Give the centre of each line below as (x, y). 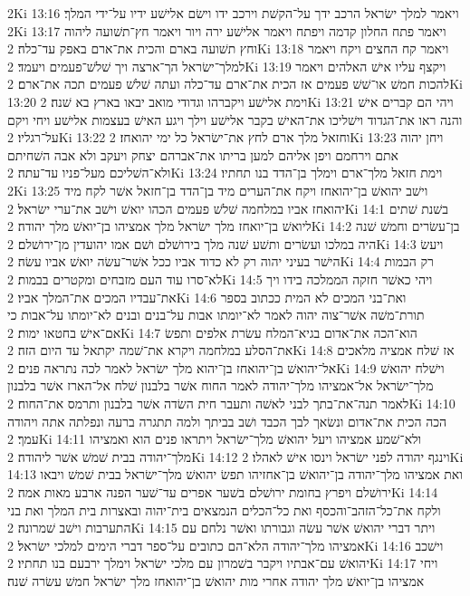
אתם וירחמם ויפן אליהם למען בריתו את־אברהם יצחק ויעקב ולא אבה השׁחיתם (203, 154)
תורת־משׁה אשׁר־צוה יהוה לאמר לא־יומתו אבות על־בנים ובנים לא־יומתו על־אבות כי (216, 315)
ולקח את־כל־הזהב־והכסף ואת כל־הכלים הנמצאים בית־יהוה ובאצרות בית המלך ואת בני (224, 509)
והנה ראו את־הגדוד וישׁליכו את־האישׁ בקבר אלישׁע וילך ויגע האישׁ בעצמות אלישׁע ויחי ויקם (235, 119)
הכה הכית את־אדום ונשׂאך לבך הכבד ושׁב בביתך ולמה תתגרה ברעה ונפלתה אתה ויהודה (227, 421)
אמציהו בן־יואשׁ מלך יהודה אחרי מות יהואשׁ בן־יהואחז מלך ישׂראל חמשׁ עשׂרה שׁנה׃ (216, 581)
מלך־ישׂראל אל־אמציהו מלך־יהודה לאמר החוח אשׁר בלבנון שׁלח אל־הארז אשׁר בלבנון (221, 385)
